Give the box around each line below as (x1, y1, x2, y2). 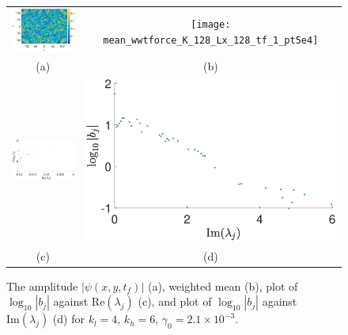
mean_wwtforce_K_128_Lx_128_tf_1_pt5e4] (103, 34, 319, 46)
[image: (191, 19, 231, 31)
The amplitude (6, 277, 78, 294)
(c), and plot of (138, 293, 212, 310)
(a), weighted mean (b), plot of (147, 277, 298, 294)
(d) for (52, 310, 85, 327)
